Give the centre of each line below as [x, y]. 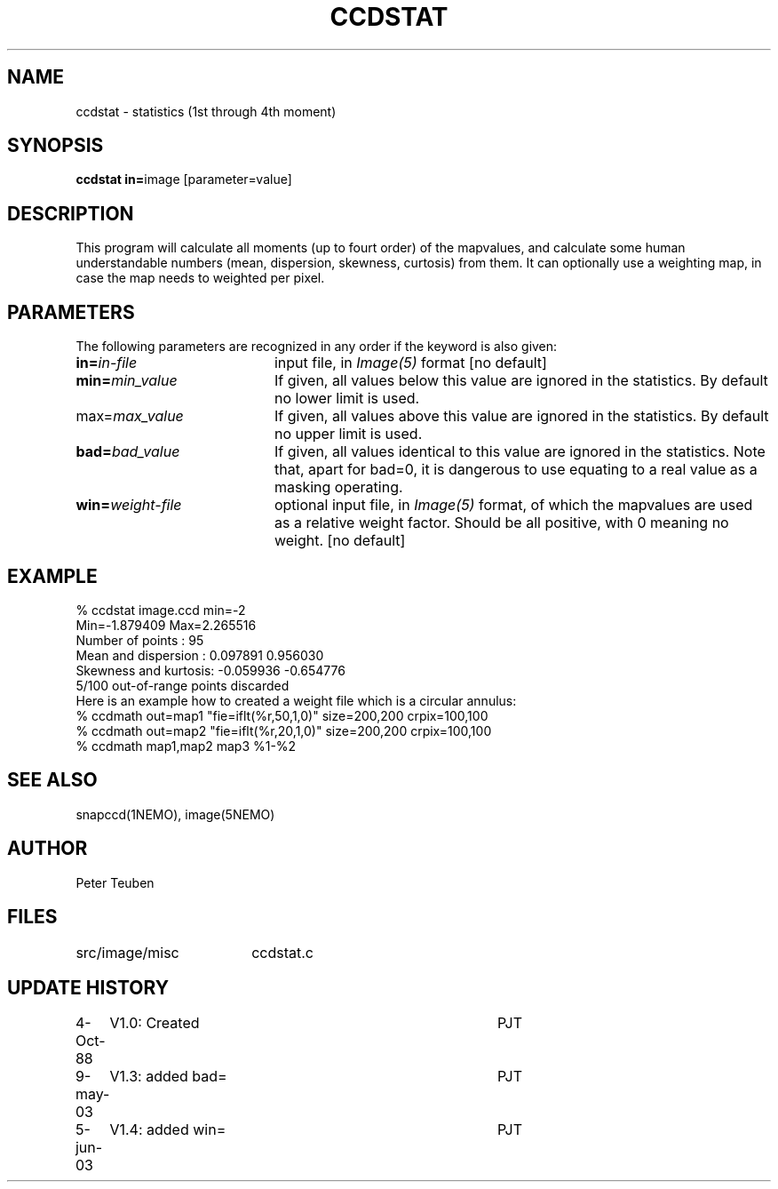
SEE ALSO [52, 780]
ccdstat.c [282, 952]
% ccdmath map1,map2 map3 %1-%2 [186, 746]
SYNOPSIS [56, 146]
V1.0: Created [155, 1023]
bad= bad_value [128, 452]
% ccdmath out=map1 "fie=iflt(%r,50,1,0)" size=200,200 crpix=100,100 [282, 715]
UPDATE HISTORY [88, 987]
